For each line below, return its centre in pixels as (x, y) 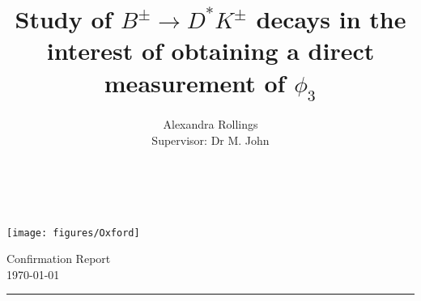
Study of (64, 19)
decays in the (331, 19)
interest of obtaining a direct (210, 51)
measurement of (195, 82)
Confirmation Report (59, 259)
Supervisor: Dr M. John (210, 140)
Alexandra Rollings (210, 123)
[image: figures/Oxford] (73, 233)
